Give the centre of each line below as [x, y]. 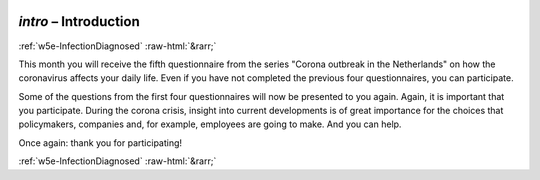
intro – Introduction [79, 21]
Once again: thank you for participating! [100, 142]
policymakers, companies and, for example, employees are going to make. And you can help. [210, 124]
